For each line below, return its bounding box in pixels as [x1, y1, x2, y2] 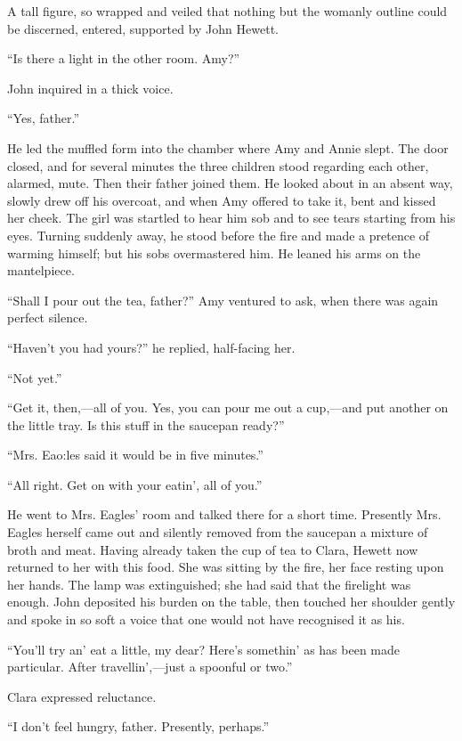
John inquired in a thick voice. [7, 78, 174, 97]
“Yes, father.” [7, 109, 80, 127]
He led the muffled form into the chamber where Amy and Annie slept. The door [7, 138, 449, 157]
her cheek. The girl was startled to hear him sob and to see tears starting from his [7, 208, 456, 227]
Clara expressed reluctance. [7, 687, 157, 705]
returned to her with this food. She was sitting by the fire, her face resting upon [7, 558, 444, 576]
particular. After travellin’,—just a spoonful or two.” [7, 657, 293, 676]
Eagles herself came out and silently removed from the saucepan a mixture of [7, 523, 428, 541]
